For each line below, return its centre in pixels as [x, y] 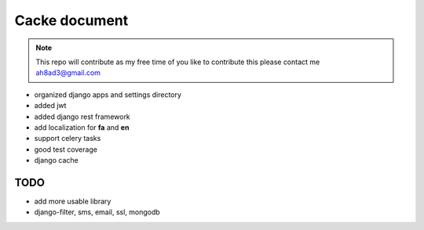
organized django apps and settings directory [108, 95]
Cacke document [71, 20]
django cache [56, 160]
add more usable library [73, 201]
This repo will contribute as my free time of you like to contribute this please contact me [178, 62]
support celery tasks [68, 138]
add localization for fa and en [82, 127]
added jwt [50, 106]
